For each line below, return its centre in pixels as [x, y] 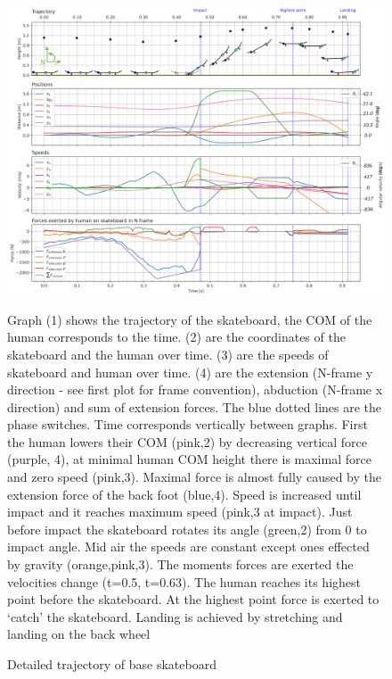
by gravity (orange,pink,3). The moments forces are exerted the [180, 564]
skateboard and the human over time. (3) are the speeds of [168, 354]
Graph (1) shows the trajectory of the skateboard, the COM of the [190, 319]
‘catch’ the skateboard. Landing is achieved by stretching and [175, 616]
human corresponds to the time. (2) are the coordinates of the [176, 337]
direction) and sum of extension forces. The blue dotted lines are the [195, 406]
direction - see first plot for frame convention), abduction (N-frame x [195, 389]
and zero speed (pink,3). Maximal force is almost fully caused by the [194, 477]
